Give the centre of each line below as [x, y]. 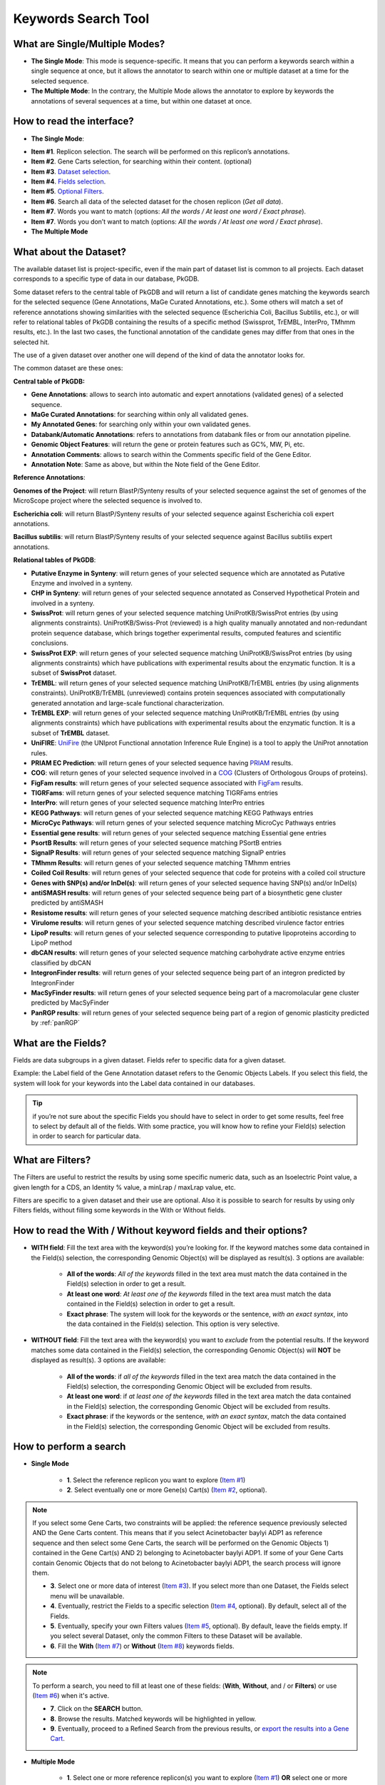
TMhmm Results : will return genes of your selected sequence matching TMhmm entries [161, 863]
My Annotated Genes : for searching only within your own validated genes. [141, 424]
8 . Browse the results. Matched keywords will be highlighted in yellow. [153, 1719]
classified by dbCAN [61, 962]
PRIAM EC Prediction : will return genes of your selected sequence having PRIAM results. [162, 763]
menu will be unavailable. [87, 1596]
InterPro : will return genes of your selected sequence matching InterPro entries [148, 803]
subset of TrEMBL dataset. [71, 733]
